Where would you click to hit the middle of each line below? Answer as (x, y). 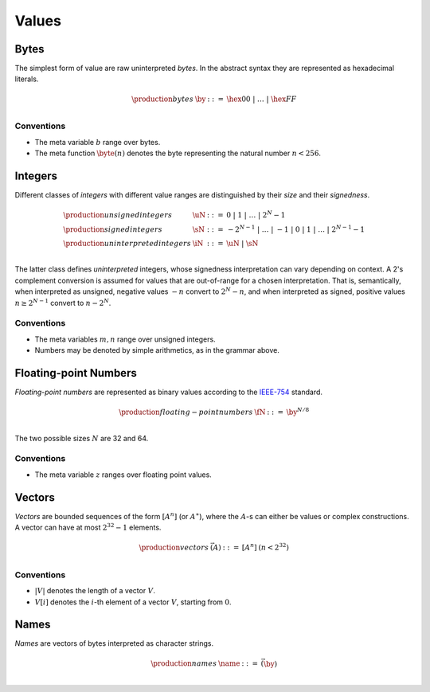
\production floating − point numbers (186, 412)
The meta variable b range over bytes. (98, 142)
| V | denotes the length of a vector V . (95, 591)
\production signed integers (113, 229)
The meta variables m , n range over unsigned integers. (125, 339)
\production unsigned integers (118, 215)
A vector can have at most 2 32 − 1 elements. (88, 527)
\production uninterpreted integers (127, 243)
